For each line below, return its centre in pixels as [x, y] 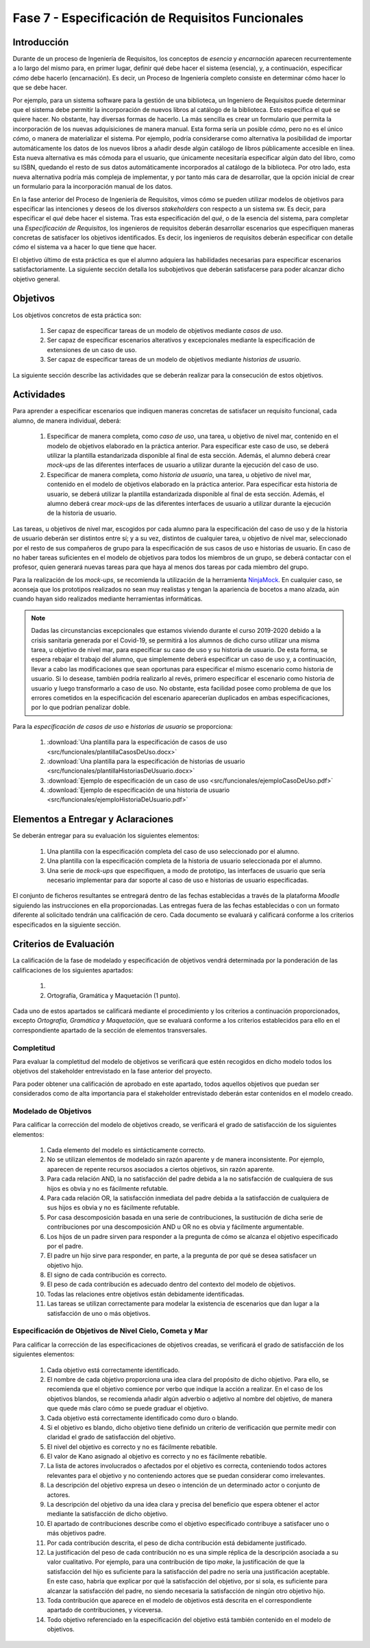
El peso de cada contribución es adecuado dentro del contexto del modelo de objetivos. [171, 1284]
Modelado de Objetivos [52, 1111]
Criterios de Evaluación [63, 944]
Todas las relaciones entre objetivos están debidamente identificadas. [146, 1294]
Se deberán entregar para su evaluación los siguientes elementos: [106, 836]
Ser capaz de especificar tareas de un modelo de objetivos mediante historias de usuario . [174, 360]
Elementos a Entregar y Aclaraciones [93, 819]
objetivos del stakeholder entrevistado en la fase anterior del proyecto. [112, 1071]
